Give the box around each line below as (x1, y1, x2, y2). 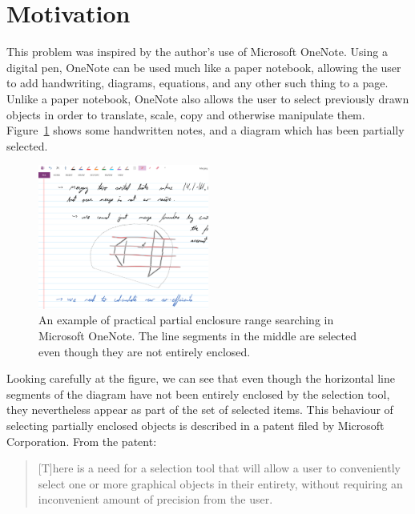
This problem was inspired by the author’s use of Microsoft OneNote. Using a (6, 43, 388, 60)
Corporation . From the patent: (6, 432, 157, 449)
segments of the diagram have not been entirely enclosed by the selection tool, (6, 385, 390, 402)
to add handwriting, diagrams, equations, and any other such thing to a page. (6, 74, 389, 91)
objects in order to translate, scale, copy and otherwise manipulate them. (6, 106, 365, 122)
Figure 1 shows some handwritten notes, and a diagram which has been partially (6, 122, 405, 139)
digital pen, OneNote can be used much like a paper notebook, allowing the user (6, 58, 401, 75)
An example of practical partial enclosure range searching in (38, 311, 334, 328)
